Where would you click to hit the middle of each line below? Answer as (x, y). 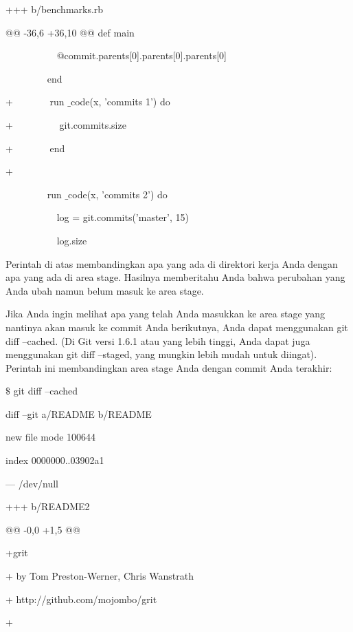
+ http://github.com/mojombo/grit (81, 599)
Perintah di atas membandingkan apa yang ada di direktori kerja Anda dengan (172, 263)
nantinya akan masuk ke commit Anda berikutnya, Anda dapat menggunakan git (177, 327)
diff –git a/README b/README (79, 413)
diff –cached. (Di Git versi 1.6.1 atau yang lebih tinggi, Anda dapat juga (158, 340)
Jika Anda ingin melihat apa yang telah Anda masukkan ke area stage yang (166, 314)
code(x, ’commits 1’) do (120, 102)
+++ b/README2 (48, 506)
